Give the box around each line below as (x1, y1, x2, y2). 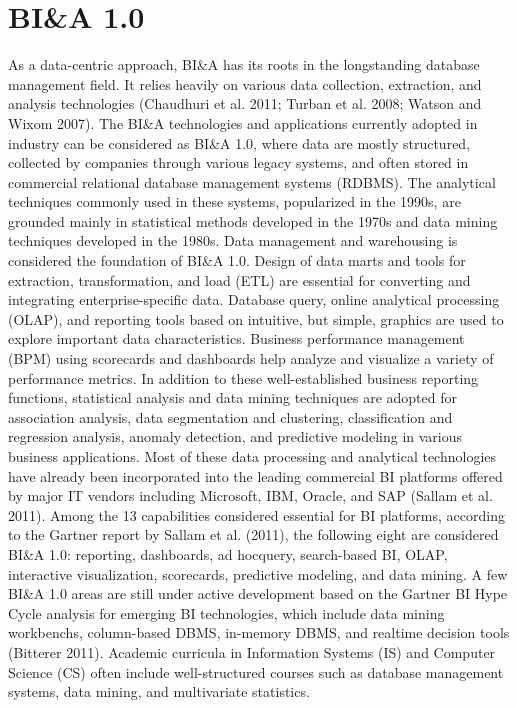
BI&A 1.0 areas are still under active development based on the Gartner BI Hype (8, 583, 508, 604)
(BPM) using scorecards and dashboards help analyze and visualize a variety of (8, 348, 494, 369)
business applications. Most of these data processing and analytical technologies (8, 446, 497, 466)
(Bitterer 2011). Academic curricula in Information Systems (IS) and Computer (8, 641, 496, 662)
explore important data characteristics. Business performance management (8, 328, 465, 349)
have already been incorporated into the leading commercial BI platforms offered (8, 465, 503, 486)
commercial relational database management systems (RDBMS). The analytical (8, 171, 496, 192)
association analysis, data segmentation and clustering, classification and (8, 406, 453, 427)
